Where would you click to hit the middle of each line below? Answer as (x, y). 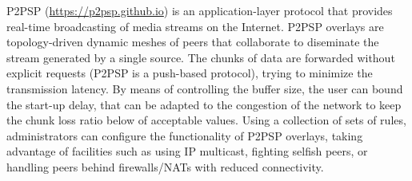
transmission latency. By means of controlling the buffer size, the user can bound (205, 88)
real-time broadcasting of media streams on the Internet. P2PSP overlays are (195, 26)
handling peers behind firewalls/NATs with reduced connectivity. (165, 166)
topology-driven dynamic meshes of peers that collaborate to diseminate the (193, 42)
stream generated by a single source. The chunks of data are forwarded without (201, 57)
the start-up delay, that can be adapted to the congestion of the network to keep (204, 104)
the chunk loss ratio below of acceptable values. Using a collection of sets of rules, (206, 120)
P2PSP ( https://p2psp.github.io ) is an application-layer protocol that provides (200, 10)
